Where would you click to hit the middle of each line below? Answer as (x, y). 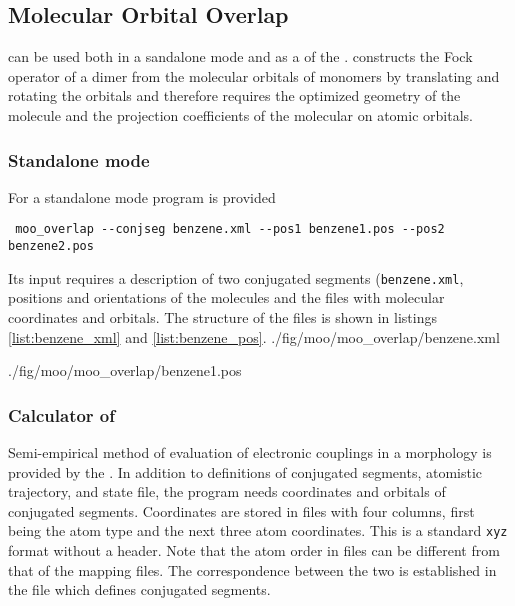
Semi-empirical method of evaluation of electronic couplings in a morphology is (250, 451)
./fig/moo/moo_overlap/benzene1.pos (125, 370)
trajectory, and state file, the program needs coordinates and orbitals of (227, 491)
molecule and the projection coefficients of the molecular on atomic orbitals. (240, 114)
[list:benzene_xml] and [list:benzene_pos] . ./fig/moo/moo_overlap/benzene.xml (254, 336)
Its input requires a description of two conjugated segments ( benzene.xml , (236, 277)
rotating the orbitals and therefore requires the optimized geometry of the (234, 95)
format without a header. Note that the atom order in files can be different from (254, 549)
